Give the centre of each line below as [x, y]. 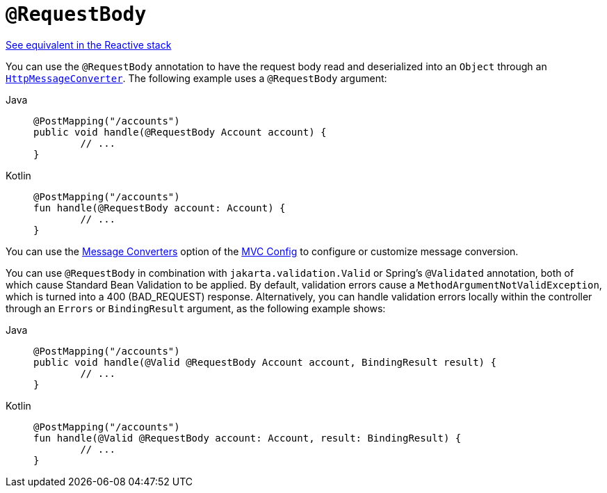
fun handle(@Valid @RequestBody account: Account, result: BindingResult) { [248, 438]
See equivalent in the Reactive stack [89, 45]
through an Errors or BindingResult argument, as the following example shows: [196, 308]
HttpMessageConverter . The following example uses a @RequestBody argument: [196, 78]
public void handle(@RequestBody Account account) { [180, 132]
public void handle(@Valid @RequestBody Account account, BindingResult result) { [265, 362]
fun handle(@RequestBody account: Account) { [160, 208]
